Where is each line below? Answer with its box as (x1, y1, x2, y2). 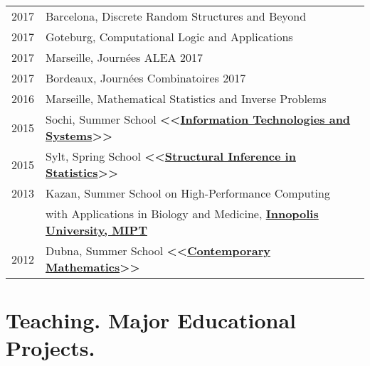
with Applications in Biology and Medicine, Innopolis (46, 205, 319, 222)
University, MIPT (46, 222, 147, 238)
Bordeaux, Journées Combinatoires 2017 (46, 70, 246, 86)
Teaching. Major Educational (6, 306, 296, 335)
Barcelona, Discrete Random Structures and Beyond (46, 8, 307, 24)
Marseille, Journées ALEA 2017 (46, 49, 203, 65)
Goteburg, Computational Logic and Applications (46, 28, 293, 45)
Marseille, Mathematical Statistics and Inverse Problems (46, 90, 327, 107)
